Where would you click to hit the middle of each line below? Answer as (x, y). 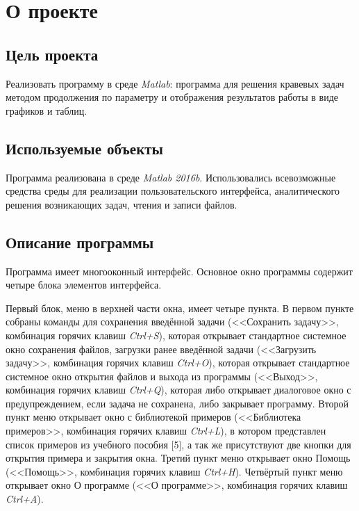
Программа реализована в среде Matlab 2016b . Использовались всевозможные (171, 177)
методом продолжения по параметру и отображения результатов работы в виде (172, 97)
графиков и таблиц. (47, 110)
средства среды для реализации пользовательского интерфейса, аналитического (173, 191)
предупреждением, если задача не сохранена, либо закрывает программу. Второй (177, 403)
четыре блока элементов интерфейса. (84, 285)
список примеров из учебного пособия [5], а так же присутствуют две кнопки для (178, 444)
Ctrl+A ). (25, 499)
